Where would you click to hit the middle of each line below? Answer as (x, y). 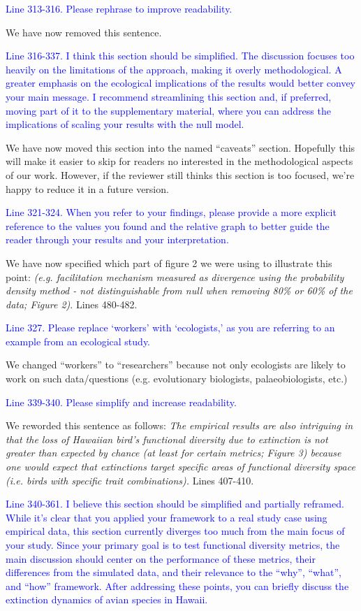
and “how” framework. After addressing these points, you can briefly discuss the (177, 585)
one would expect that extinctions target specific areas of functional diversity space (180, 467)
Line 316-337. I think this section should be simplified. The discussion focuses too (180, 56)
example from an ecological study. (78, 341)
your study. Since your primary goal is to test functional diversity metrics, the (173, 545)
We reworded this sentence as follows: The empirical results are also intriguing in (179, 425)
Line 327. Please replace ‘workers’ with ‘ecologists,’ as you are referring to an (170, 328)
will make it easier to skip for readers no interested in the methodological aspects (179, 161)
